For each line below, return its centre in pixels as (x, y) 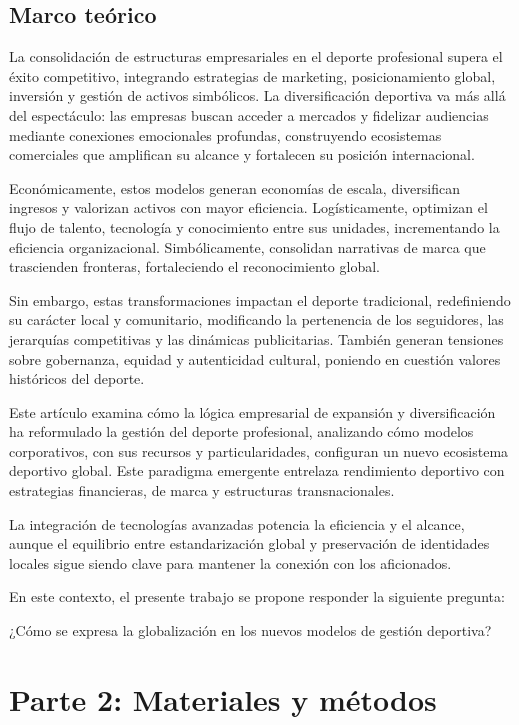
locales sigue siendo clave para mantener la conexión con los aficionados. (230, 562)
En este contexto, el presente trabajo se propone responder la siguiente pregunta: (257, 596)
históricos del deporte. (77, 378)
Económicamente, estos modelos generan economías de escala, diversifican (234, 187)
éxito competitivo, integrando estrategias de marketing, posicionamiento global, (252, 75)
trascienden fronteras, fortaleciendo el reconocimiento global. (194, 266)
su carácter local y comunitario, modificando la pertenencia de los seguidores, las (256, 319)
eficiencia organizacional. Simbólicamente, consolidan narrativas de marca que (247, 246)
